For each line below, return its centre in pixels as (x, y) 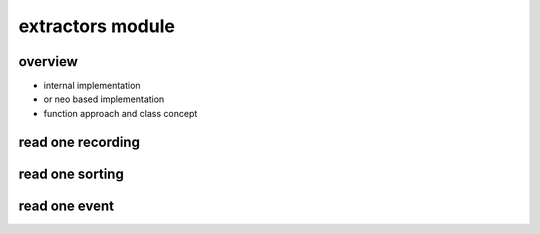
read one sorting (71, 173)
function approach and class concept (120, 113)
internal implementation (92, 86)
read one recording (79, 141)
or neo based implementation (104, 99)
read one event (66, 205)
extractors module (96, 26)
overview (48, 61)
